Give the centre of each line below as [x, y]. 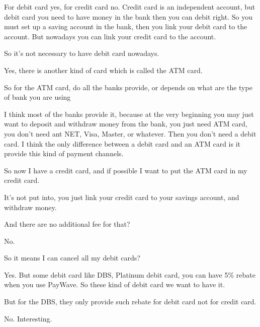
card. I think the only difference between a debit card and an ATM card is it [122, 143]
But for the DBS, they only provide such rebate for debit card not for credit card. [130, 302]
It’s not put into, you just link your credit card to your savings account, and [122, 197]
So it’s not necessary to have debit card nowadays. [82, 53]
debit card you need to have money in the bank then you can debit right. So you [128, 16]
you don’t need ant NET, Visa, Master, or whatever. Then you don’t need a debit [130, 133]
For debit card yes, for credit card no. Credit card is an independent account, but [130, 7]
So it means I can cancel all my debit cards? [72, 258]
